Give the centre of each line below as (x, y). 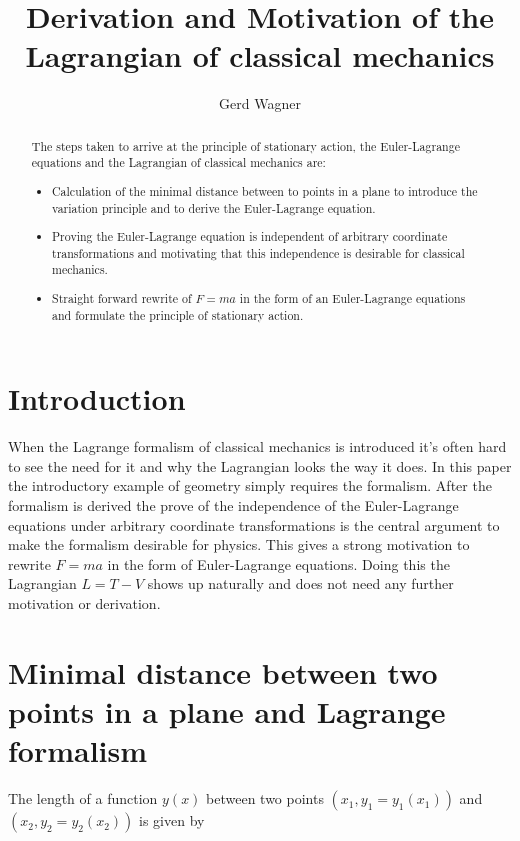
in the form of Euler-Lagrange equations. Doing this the (278, 563)
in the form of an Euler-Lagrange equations (352, 297)
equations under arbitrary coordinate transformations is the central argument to (254, 524)
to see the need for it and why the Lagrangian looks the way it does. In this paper (260, 465)
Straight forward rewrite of (122, 297)
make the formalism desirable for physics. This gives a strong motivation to (239, 544)
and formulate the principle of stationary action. (178, 314)
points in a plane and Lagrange (227, 710)
